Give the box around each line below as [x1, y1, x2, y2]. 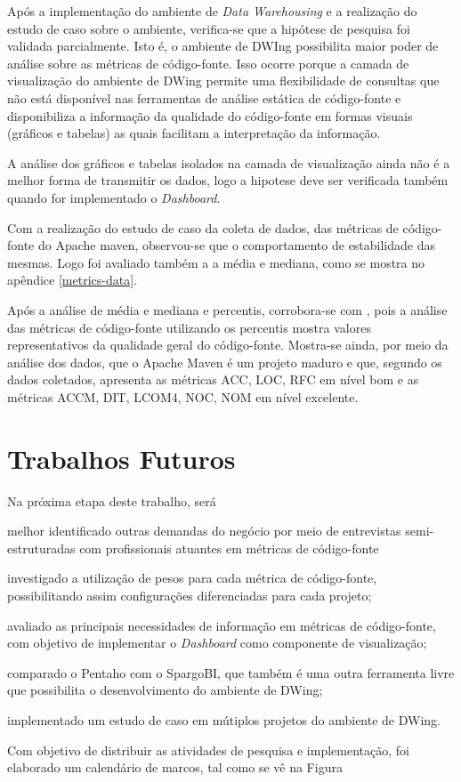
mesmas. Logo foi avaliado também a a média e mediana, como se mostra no [7, 253, 425, 271]
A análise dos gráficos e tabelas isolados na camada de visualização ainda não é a [7, 153, 450, 172]
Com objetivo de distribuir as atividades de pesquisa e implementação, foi [7, 740, 409, 759]
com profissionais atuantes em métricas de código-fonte [79, 538, 379, 557]
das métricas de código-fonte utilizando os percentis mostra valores [7, 318, 371, 336]
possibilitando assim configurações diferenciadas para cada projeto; [7, 585, 372, 604]
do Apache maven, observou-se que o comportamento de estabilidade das [37, 236, 436, 254]
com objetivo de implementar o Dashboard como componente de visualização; [7, 633, 427, 652]
